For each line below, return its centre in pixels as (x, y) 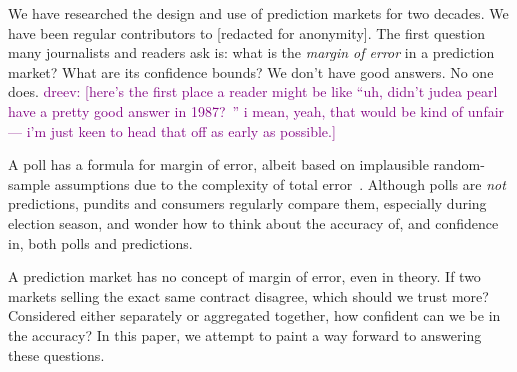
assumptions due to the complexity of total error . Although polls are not (280, 183)
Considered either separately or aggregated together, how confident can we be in (254, 315)
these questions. (56, 354)
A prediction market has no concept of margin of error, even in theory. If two (244, 276)
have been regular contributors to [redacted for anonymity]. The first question (246, 32)
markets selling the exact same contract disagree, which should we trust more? (248, 295)
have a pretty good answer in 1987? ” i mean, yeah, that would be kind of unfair (256, 110)
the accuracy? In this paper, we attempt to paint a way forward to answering (245, 334)
